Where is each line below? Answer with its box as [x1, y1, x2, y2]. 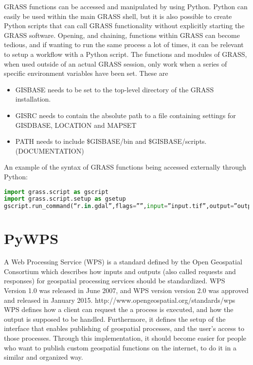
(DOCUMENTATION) [15, 145, 84, 156]
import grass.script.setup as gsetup [4, 195, 126, 203]
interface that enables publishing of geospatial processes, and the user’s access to [4, 323, 244, 333]
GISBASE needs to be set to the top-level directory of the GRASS [15, 84, 214, 94]
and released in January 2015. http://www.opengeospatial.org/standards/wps [4, 295, 235, 305]
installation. [15, 94, 51, 104]
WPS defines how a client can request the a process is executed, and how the [4, 304, 234, 314]
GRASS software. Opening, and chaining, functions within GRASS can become [4, 30, 240, 40]
